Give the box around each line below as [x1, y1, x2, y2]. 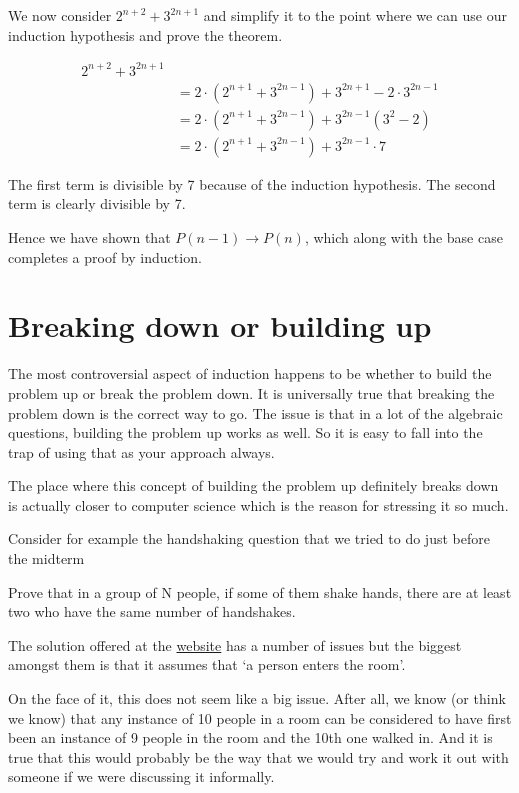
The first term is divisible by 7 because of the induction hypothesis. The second [8, 173, 496, 194]
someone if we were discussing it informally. [8, 766, 275, 787]
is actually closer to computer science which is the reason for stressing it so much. [8, 494, 509, 515]
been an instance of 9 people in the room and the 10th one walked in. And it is [8, 727, 493, 748]
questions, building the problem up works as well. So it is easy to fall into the [8, 422, 483, 443]
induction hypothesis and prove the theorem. [8, 24, 283, 45]
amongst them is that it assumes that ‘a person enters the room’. [8, 654, 406, 675]
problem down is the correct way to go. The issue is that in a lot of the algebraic [8, 402, 503, 423]
